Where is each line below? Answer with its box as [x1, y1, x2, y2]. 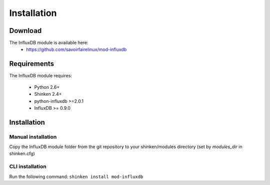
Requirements [9, 60, 54, 68]
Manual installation [9, 133, 57, 140]
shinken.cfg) [9, 151, 35, 157]
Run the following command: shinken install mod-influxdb [9, 174, 143, 180]
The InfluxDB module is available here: [9, 40, 88, 46]
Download [9, 26, 42, 35]
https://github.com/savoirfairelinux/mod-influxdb [26, 46, 127, 52]
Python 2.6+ [34, 84, 60, 90]
